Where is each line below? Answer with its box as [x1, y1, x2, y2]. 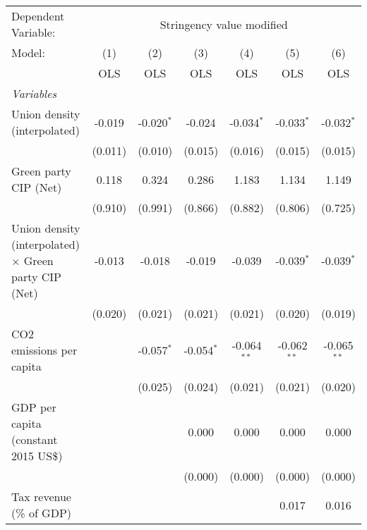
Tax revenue [11, 488, 71, 505]
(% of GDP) [11, 505, 72, 521]
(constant [11, 431, 58, 448]
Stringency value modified [160, 16, 288, 32]
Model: [11, 44, 46, 61]
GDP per [11, 399, 56, 415]
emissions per [11, 342, 78, 358]
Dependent [11, 8, 65, 24]
